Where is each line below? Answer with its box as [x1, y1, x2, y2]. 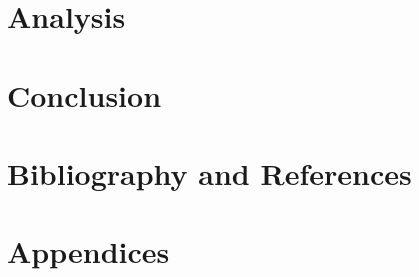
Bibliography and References [7, 152, 412, 193]
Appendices [7, 231, 170, 272]
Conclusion [7, 74, 162, 115]
